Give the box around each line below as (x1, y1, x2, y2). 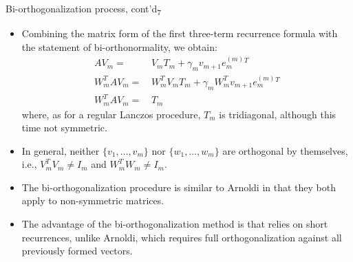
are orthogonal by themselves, (222, 143, 348, 157)
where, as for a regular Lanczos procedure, (21, 107, 201, 121)
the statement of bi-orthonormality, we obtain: (21, 39, 217, 54)
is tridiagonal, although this (219, 107, 336, 121)
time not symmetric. (21, 120, 107, 135)
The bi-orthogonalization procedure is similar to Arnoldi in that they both (21, 179, 336, 194)
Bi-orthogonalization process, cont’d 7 (6, 1, 162, 17)
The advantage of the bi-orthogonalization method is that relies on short (21, 217, 328, 231)
